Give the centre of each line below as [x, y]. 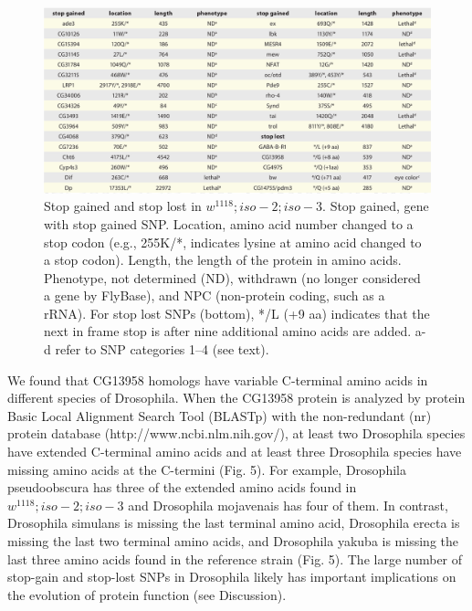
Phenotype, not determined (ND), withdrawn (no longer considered [232, 277]
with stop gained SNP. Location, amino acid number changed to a [229, 223]
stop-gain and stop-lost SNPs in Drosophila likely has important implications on [232, 577]
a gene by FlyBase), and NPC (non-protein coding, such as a [215, 295]
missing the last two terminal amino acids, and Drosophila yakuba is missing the [233, 541]
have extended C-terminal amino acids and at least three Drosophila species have [235, 452]
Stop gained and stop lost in [123, 206]
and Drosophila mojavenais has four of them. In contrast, [288, 505]
